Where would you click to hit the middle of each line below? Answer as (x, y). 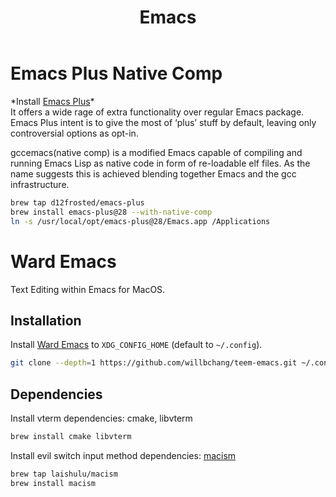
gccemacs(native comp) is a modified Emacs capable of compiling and (156, 152)
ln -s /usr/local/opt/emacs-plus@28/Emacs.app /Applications (140, 221)
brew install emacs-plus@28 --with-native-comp (111, 212)
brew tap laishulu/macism (64, 474)
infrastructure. (40, 184)
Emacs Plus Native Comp (116, 73)
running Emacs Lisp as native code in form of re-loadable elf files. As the (160, 163)
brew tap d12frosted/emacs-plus (77, 202)
